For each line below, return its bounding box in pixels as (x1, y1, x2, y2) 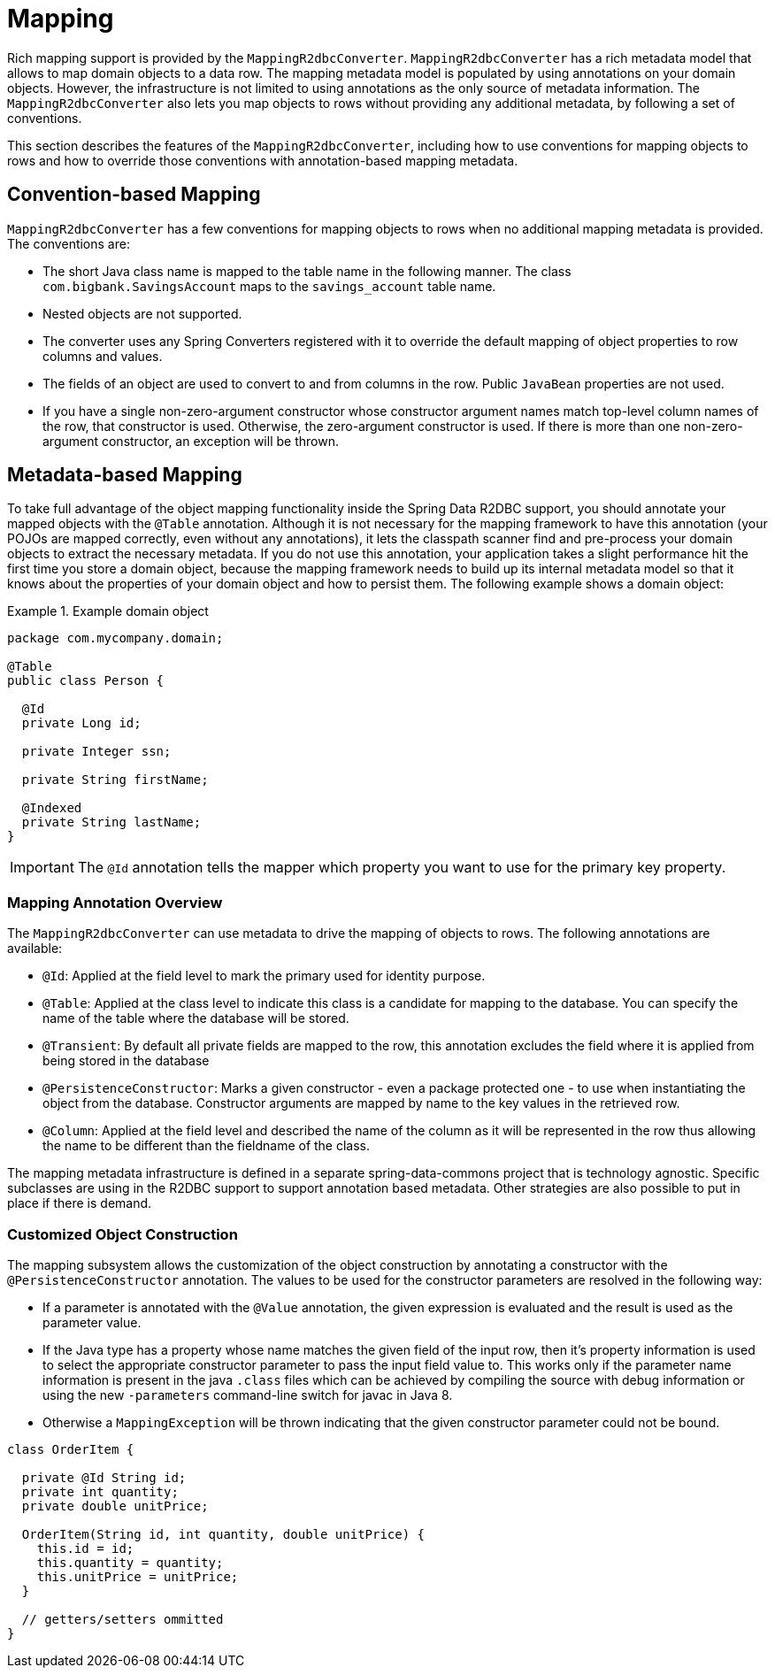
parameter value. (42, 1314, 142, 1330)
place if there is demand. (7, 1195, 152, 1211)
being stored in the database (42, 1053, 210, 1069)
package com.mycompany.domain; (7, 631, 224, 646)
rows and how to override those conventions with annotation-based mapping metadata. (7, 152, 518, 168)
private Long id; (21, 716, 142, 731)
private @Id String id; (21, 1470, 187, 1485)
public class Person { (7, 673, 165, 688)
